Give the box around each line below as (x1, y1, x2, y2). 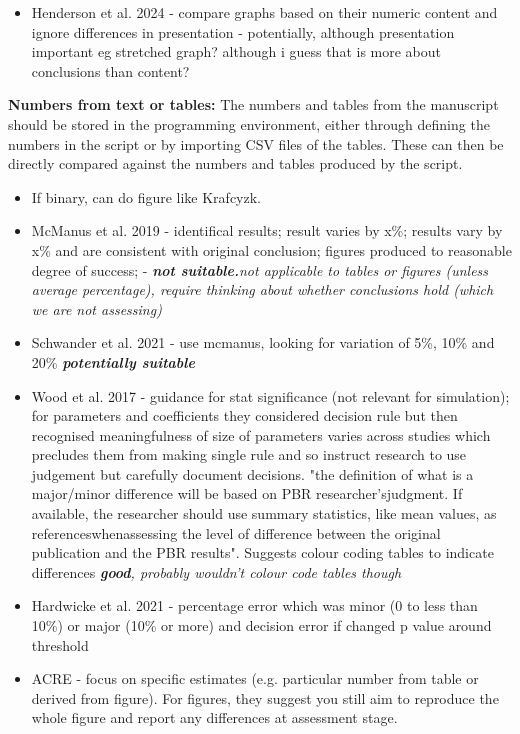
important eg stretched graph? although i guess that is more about (31, 41, 441, 62)
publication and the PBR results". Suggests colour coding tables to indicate (31, 542, 494, 563)
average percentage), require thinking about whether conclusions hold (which (31, 279, 494, 300)
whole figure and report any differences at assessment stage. (31, 707, 398, 728)
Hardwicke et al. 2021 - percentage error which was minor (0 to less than (31, 595, 478, 616)
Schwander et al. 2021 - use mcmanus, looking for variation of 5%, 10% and (31, 332, 495, 353)
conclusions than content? (31, 60, 190, 81)
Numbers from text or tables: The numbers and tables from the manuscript (8, 94, 499, 115)
